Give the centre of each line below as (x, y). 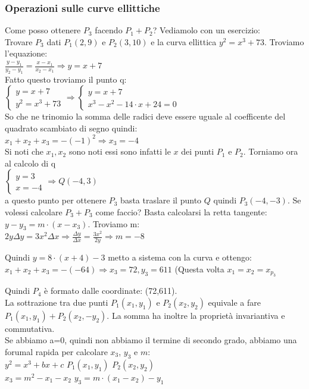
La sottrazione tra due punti (57, 302)
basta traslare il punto (161, 200)
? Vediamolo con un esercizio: (206, 30)
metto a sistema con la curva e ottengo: (180, 257)
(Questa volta (199, 269)
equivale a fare (234, 302)
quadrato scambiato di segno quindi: (71, 128)
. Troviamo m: (114, 223)
